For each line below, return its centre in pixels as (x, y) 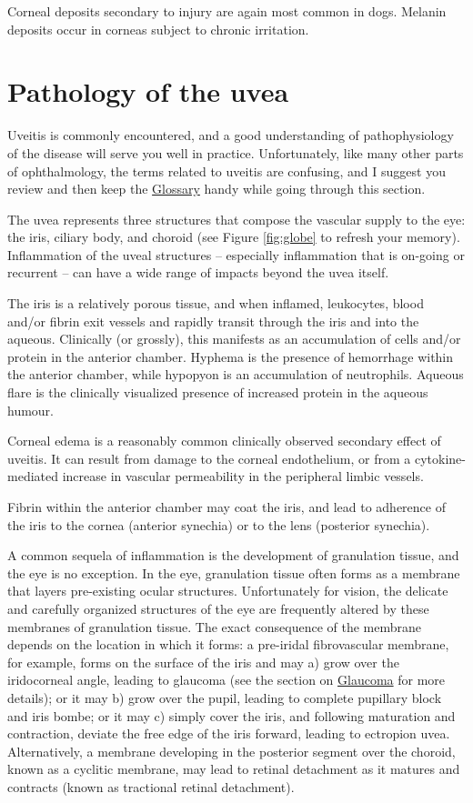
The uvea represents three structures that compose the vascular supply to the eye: (236, 219)
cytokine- (440, 458)
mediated (33, 476)
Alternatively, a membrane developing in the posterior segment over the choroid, (231, 751)
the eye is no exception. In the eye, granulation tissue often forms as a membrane (234, 572)
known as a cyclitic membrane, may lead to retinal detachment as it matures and (234, 769)
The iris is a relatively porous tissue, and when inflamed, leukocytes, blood (216, 303)
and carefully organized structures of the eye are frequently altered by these (218, 608)
